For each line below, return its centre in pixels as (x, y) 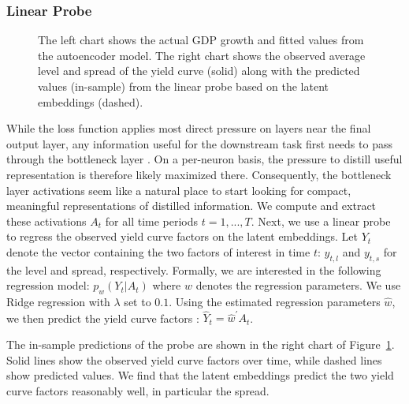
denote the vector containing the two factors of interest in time (158, 251)
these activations (46, 221)
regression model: (48, 285)
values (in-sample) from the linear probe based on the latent (184, 86)
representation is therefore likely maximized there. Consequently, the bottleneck (199, 174)
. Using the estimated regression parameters (275, 302)
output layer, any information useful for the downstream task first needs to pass (199, 143)
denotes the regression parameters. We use (298, 285)
